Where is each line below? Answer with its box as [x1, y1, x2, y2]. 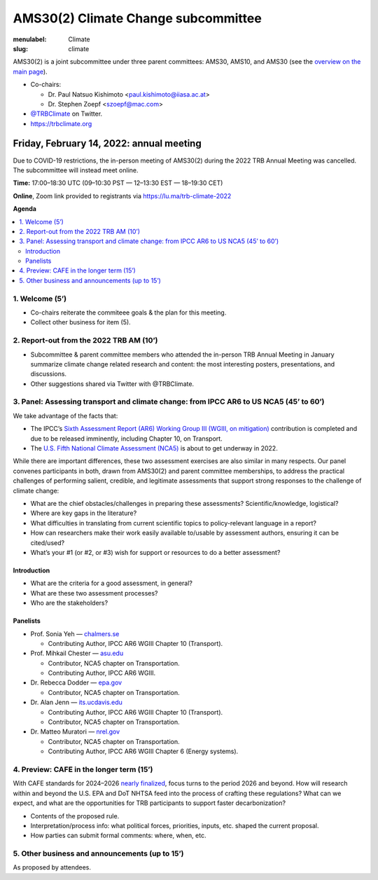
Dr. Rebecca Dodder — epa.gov [30, 678, 122, 687]
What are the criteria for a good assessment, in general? [30, 579, 192, 588]
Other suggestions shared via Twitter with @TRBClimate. [30, 379, 195, 388]
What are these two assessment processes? [30, 589, 158, 597]
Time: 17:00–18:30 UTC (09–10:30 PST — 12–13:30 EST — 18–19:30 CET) [13, 179, 223, 187]
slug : [13, 44, 28, 53]
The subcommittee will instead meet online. [13, 165, 139, 174]
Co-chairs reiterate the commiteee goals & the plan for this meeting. [30, 308, 227, 317]
